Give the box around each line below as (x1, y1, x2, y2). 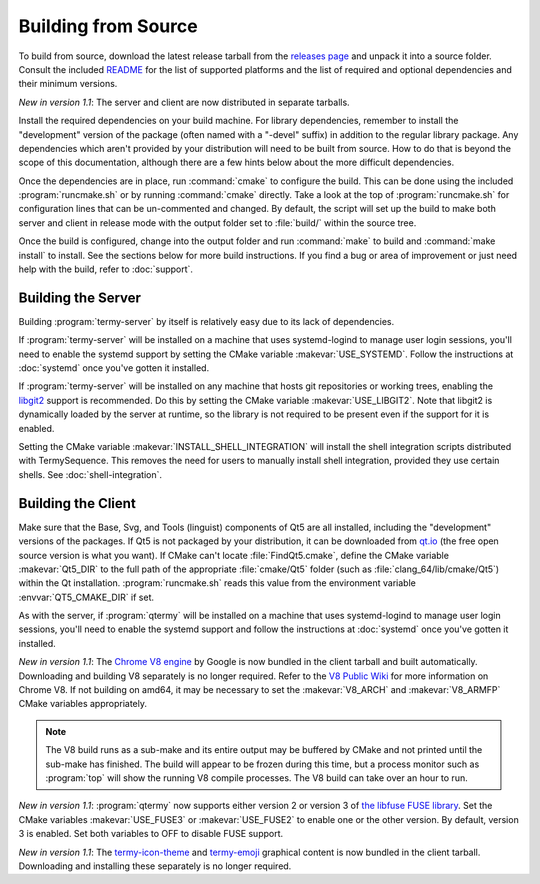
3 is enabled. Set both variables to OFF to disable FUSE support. (18, 828, 284, 840)
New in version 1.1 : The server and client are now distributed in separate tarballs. (18, 96, 350, 108)
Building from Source (18, 15, 199, 37)
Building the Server (18, 289, 142, 306)
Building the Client (18, 495, 137, 512)
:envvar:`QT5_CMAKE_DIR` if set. (18, 591, 155, 603)
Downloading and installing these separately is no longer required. (18, 860, 292, 872)
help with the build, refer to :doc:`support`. (18, 263, 194, 275)
